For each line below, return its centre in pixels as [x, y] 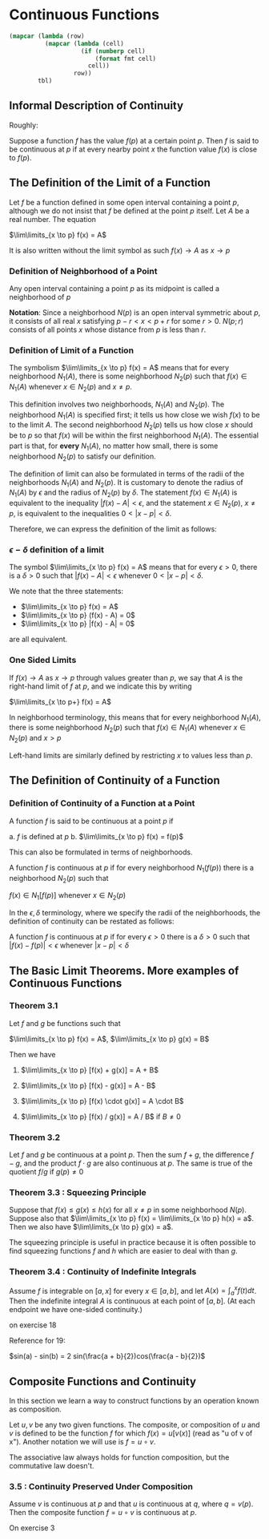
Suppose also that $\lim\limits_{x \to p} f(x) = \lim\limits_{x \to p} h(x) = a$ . [132, 1218]
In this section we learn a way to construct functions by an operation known [134, 1400]
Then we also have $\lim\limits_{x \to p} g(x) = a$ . [91, 1227]
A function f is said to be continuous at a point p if [92, 821]
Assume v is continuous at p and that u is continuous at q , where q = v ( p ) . [131, 1504]
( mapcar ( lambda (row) [47, 36]
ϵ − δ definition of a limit [57, 549]
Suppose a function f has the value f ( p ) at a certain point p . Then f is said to [134, 140]
